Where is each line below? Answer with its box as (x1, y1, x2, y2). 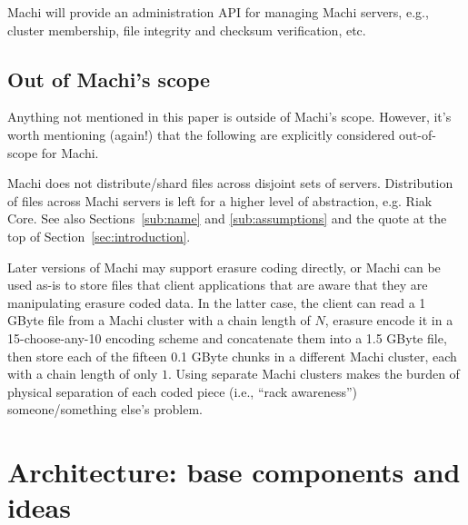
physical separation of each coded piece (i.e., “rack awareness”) (7, 381, 357, 401)
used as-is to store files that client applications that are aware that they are (7, 275, 428, 294)
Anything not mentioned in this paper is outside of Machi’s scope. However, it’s (7, 107, 452, 126)
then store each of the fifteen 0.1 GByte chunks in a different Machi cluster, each (7, 346, 457, 365)
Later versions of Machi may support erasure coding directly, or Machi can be (7, 257, 441, 276)
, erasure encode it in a (324, 311, 453, 330)
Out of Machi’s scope (7, 64, 211, 93)
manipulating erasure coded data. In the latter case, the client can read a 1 (7, 292, 426, 312)
